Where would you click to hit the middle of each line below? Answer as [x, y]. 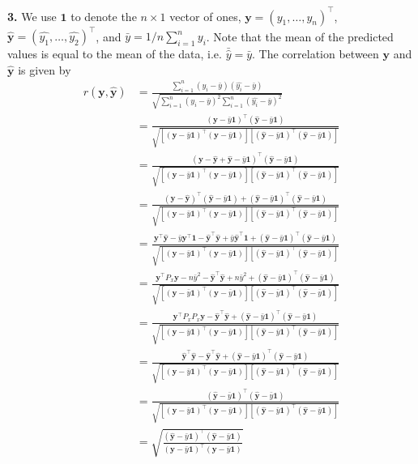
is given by [45, 69]
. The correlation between [316, 53]
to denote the [104, 16]
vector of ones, [205, 16]
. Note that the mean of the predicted [300, 36]
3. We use [32, 16]
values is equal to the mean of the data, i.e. [115, 53]
